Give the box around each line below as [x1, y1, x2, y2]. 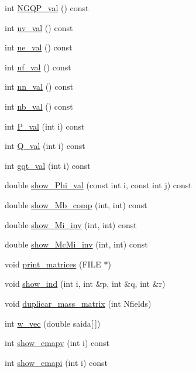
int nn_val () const [5, 80, 74, 93]
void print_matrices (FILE [5, 257, 101, 270]
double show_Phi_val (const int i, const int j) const [5, 179, 192, 191]
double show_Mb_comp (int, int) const [5, 198, 147, 211]
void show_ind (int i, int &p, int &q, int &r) [5, 277, 166, 290]
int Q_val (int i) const [5, 140, 85, 152]
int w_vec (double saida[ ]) [5, 317, 101, 329]
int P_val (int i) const [5, 120, 85, 132]
